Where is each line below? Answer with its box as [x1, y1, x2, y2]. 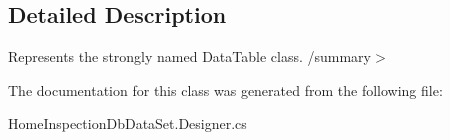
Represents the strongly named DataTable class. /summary [8, 46, 371, 67]
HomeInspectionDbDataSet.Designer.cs [8, 113, 247, 134]
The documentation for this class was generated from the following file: [8, 79, 443, 100]
